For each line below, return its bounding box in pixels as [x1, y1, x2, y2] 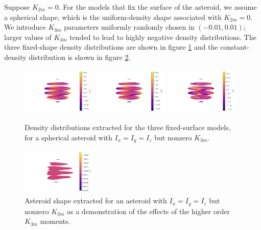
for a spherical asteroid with [25, 132, 112, 142]
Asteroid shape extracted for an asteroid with [25, 195, 167, 206]
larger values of [4, 31, 52, 42]
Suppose [4, 2, 30, 12]
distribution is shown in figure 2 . [29, 51, 131, 62]
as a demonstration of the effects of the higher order [67, 205, 230, 216]
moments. [40, 216, 70, 226]
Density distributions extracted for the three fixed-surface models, [25, 121, 231, 132]
